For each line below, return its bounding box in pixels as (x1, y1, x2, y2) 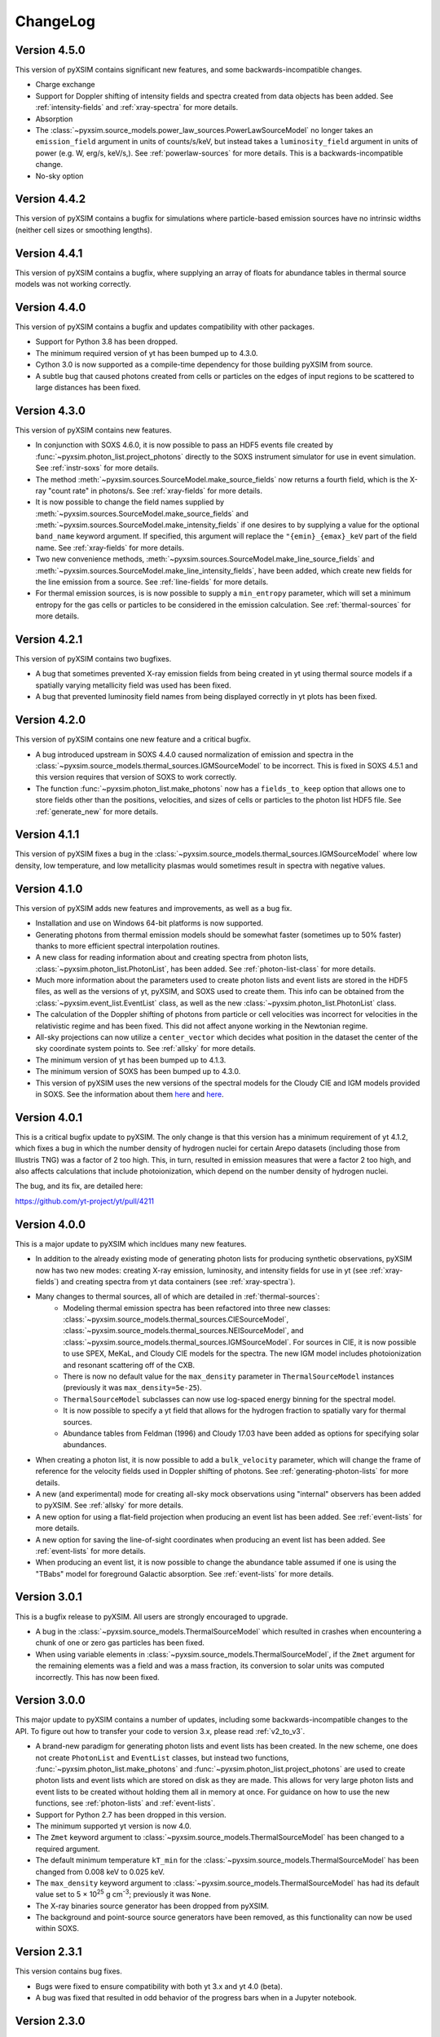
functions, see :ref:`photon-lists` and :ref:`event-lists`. (35, 1798, 216, 1808)
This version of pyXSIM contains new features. (15, 425, 173, 435)
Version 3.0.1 (15, 1590, 83, 1604)
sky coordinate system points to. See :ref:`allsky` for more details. (35, 1044, 256, 1054)
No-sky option (35, 171, 84, 181)
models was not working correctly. (15, 279, 132, 289)
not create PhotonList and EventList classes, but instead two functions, (35, 1753, 289, 1762)
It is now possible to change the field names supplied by (35, 497, 224, 507)
